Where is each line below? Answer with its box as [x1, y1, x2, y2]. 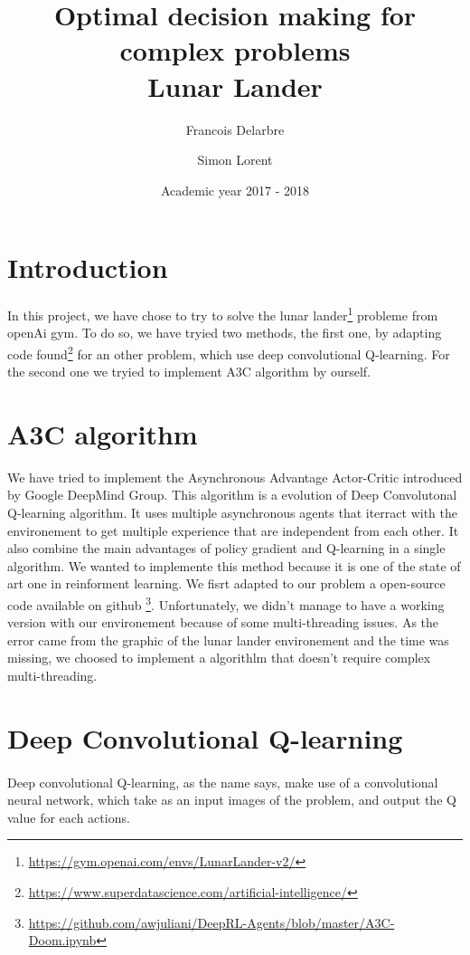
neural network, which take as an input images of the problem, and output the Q [7, 790, 456, 809]
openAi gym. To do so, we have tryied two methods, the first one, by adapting [7, 323, 442, 342]
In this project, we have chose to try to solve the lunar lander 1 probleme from [7, 303, 438, 324]
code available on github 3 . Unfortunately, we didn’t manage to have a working [7, 593, 445, 614]
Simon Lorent [197, 150, 273, 169]
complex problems [119, 32, 351, 69]
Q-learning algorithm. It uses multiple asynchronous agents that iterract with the [7, 503, 457, 522]
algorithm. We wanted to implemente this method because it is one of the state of [7, 556, 461, 575]
